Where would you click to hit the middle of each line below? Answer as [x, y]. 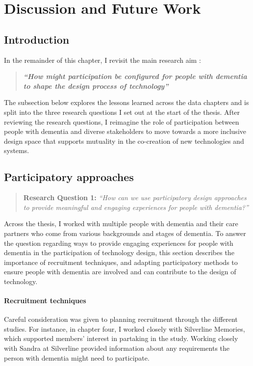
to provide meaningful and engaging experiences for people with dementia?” [136, 207]
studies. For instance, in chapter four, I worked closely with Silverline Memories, [125, 328]
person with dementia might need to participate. [77, 357]
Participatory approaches [69, 177]
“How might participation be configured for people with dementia [135, 76]
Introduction [37, 39]
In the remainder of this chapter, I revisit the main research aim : [102, 60]
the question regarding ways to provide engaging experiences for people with [119, 243]
